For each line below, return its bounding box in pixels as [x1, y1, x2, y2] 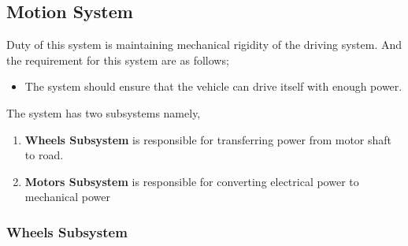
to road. [24, 147, 64, 163]
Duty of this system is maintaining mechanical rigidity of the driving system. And [6, 36, 402, 53]
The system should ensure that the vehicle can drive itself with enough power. [24, 78, 402, 95]
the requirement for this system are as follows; [6, 51, 229, 68]
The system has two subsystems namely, [6, 104, 201, 121]
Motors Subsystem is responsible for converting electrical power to [24, 173, 359, 189]
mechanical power [24, 188, 110, 205]
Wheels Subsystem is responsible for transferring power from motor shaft [24, 131, 392, 147]
